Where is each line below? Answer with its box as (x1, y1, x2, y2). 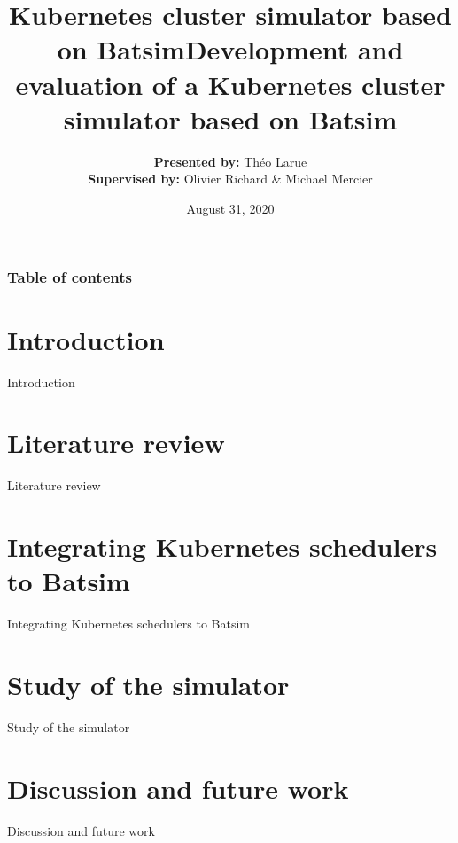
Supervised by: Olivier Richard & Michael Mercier (88, 169, 373, 188)
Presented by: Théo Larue (153, 152, 307, 170)
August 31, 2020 (186, 199, 275, 217)
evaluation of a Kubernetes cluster (15, 66, 446, 102)
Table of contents (7, 266, 132, 288)
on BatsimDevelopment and (57, 31, 404, 67)
